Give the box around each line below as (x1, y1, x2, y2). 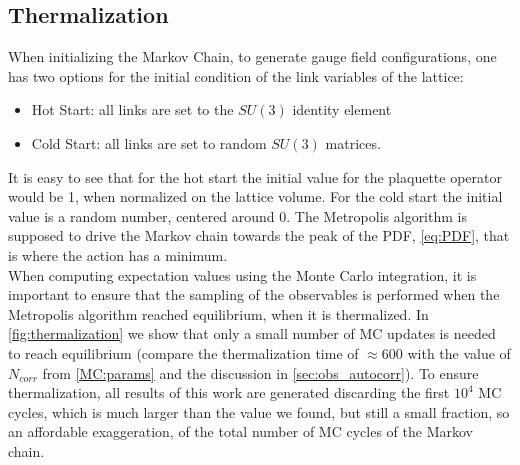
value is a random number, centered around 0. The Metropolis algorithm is (8, 205, 467, 226)
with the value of (407, 342, 511, 363)
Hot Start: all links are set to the (31, 99, 234, 120)
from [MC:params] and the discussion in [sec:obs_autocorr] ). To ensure (42, 362, 479, 383)
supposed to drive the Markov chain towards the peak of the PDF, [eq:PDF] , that (8, 225, 510, 246)
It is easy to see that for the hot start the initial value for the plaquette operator (8, 166, 502, 187)
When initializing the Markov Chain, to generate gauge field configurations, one (8, 46, 497, 67)
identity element (292, 99, 392, 120)
